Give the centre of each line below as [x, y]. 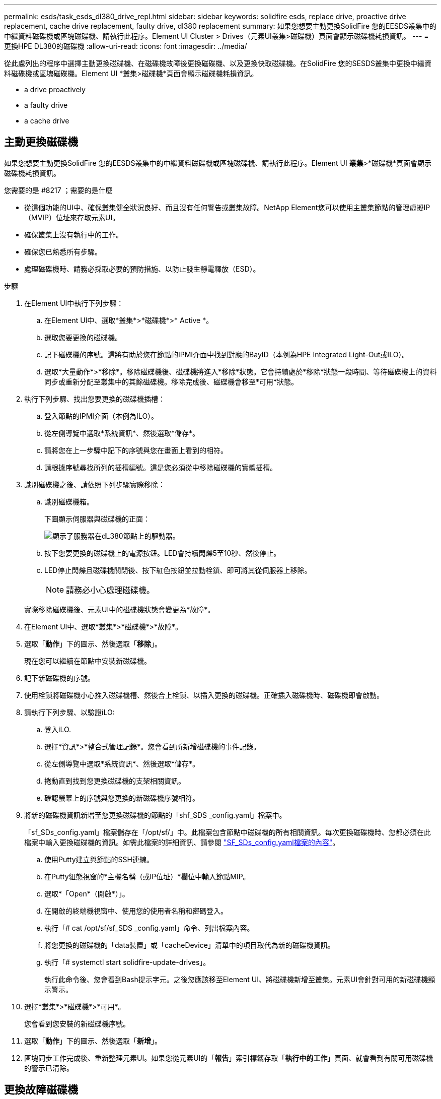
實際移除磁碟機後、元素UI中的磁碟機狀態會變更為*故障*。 [120, 609]
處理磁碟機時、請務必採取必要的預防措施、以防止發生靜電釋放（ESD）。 [142, 269]
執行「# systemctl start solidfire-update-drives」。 [127, 962]
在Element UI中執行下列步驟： [74, 303]
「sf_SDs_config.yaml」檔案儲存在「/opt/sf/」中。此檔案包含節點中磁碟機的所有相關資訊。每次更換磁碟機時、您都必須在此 [228, 832]
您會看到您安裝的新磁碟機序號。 [77, 1023]
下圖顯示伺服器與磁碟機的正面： [97, 519]
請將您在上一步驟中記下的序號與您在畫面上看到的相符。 [136, 450]
